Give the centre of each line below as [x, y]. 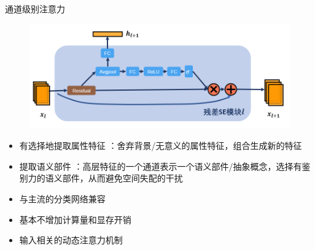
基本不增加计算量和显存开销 [75, 219]
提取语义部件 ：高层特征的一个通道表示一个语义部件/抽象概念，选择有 [161, 166]
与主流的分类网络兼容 [62, 199]
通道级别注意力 [35, 9]
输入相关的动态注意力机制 [71, 240]
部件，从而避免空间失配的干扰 [122, 178]
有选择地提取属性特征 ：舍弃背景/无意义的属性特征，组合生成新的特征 [161, 146]
